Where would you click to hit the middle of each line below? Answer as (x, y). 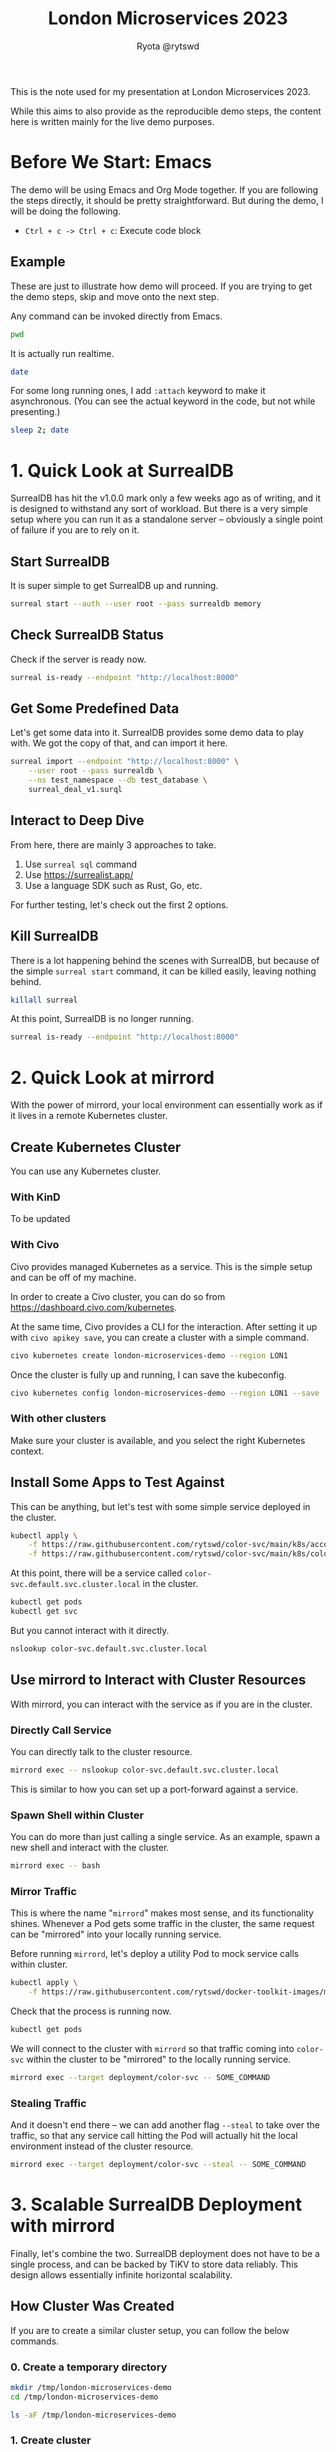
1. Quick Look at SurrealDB (122, 470)
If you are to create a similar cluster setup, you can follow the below (150, 2330)
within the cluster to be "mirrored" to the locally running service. (159, 2059)
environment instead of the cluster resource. (102, 2146)
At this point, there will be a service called (96, 1573)
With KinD (35, 1197)
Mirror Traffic (43, 1891)
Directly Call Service (61, 1730)
